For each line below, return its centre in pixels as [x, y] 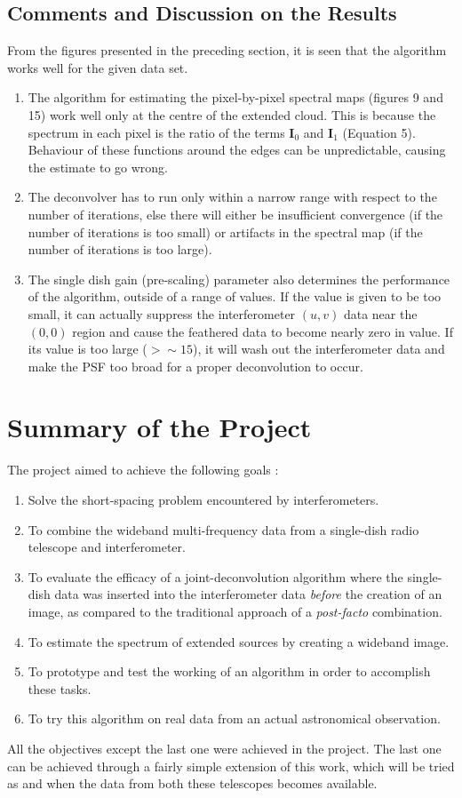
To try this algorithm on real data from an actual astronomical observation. [234, 718]
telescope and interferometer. [107, 547]
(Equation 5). [379, 132]
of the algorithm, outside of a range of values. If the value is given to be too [235, 296]
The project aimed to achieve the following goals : [143, 470]
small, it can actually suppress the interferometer [162, 313]
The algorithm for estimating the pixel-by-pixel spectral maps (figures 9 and [235, 97]
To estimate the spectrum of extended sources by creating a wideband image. [239, 641]
